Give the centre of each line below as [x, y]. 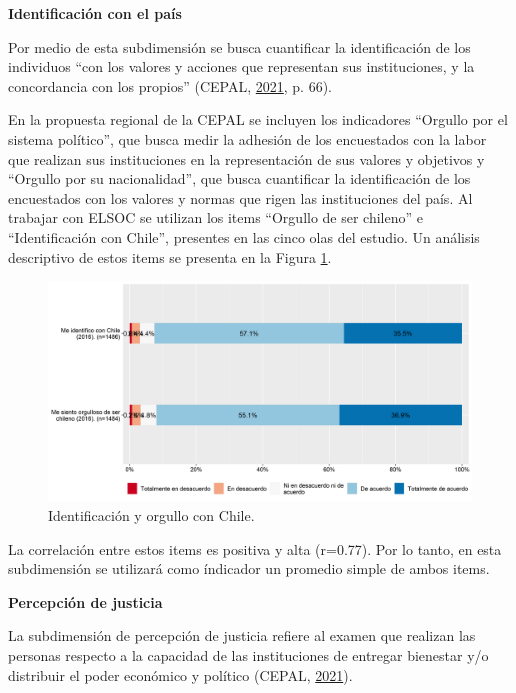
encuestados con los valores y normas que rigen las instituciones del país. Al [240, 197]
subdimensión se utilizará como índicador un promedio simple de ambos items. [249, 568]
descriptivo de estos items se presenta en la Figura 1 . [170, 256]
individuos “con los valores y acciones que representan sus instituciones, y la [241, 66]
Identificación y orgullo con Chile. [151, 515]
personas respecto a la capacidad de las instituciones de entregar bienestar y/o [248, 654]
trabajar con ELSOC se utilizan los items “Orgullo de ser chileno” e [216, 217]
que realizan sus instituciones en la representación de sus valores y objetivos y [246, 158]
